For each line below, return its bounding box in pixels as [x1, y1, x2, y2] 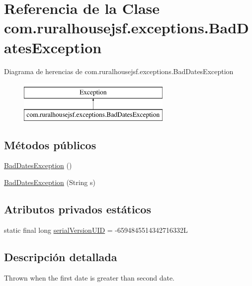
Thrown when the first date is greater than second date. [4, 272, 174, 283]
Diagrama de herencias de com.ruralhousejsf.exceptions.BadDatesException [4, 66, 234, 76]
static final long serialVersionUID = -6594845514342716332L [4, 224, 188, 235]
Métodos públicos [4, 137, 96, 152]
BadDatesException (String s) [4, 177, 95, 188]
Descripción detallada [4, 249, 117, 264]
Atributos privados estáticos [4, 201, 151, 217]
